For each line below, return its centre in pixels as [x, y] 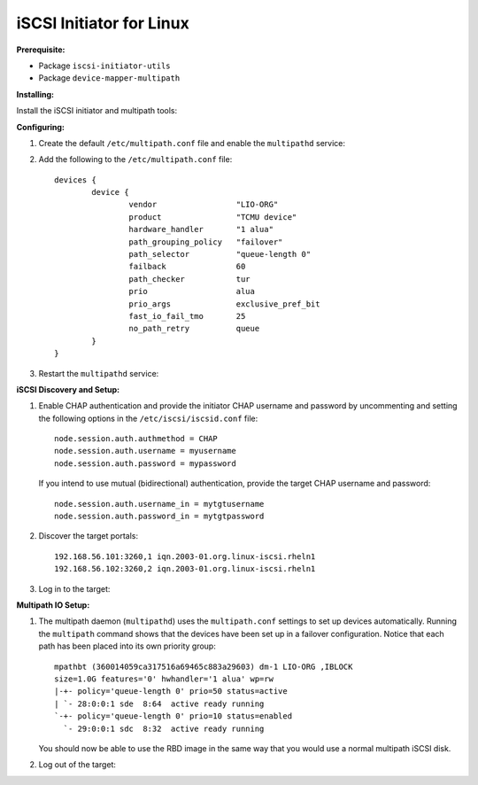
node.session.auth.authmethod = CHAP [136, 439]
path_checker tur [190, 279]
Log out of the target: [77, 765]
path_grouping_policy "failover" [206, 242]
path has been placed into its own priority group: [127, 646]
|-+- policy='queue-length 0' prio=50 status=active [171, 692]
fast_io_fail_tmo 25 [187, 316]
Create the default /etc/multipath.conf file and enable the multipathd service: [192, 143]
